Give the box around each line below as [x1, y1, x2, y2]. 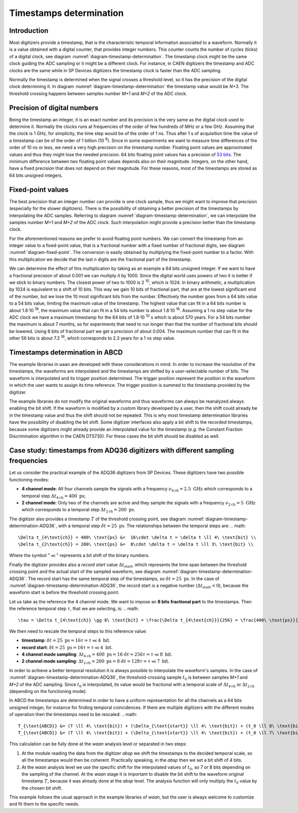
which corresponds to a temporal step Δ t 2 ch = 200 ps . [21, 507, 136, 514]
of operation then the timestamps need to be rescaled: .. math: [9, 711, 138, 717]
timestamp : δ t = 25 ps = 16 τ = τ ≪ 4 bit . [21, 637, 111, 643]
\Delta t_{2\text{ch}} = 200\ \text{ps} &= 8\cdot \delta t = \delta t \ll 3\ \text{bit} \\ [18, 541, 254, 547]
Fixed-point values [9, 185, 69, 194]
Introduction [9, 26, 49, 35]
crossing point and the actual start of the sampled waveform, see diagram [9, 569, 161, 575]
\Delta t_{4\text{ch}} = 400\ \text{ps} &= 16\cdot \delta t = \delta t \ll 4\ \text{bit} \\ [18, 534, 257, 540]
